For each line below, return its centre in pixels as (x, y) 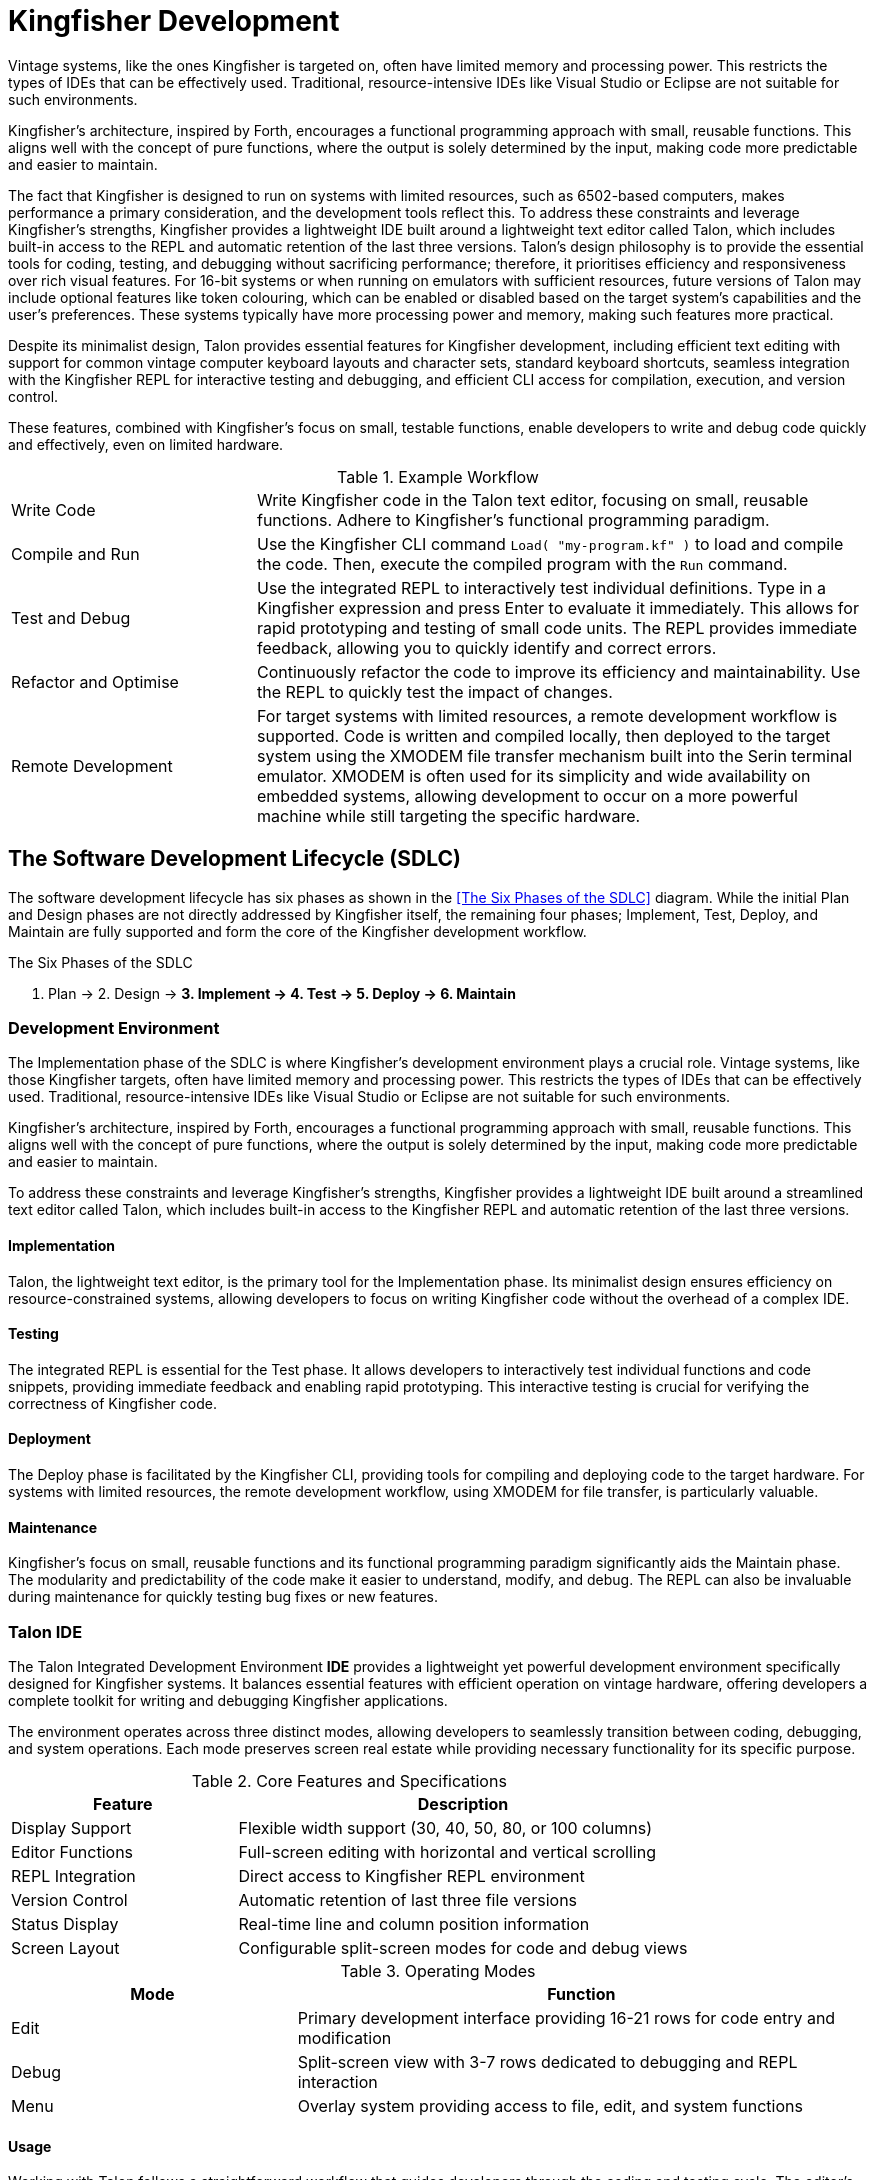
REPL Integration (73, 1875)
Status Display (65, 1923)
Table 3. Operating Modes (438, 1970)
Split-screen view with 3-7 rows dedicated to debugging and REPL (547, 2061)
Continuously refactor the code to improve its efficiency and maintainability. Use (558, 671)
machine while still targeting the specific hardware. (448, 815)
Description (463, 1803)
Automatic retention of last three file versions (408, 1899)
